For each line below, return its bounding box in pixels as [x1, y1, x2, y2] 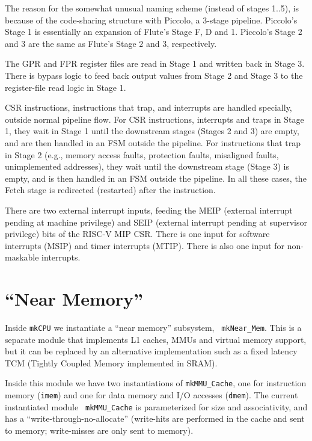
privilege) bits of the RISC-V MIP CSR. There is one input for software [5, 227, 270, 240]
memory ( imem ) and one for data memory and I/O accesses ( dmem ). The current [5, 389, 298, 401]
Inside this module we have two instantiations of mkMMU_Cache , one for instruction [5, 377, 307, 389]
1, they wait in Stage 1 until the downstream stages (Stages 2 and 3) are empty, [5, 125, 299, 137]
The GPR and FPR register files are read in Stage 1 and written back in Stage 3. [5, 57, 305, 70]
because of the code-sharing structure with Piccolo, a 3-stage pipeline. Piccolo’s [5, 13, 298, 26]
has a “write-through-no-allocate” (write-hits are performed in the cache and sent [5, 412, 305, 425]
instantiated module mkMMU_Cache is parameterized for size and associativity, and [5, 400, 308, 413]
